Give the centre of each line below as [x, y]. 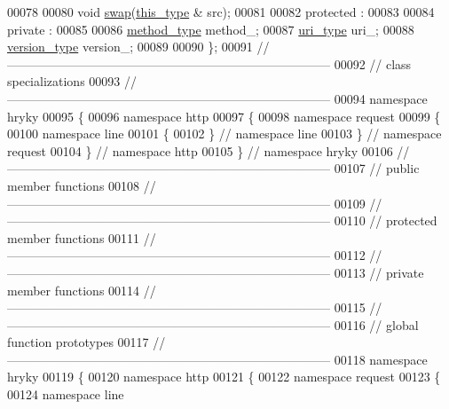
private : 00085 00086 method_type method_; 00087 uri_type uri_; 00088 [211, 29]
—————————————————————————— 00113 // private [216, 272]
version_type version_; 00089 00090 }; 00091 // [138, 47]
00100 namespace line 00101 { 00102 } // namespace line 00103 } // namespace [224, 134]
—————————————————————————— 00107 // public [213, 168]
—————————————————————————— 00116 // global [213, 324]
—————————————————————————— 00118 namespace [217, 359]
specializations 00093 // [72, 81]
